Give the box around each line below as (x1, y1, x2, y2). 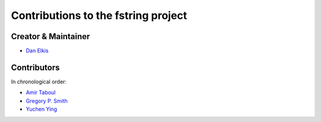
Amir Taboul (26, 89, 56, 96)
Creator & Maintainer (11, 31, 90, 41)
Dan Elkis (26, 47, 49, 54)
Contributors (11, 62, 60, 72)
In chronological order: (11, 78, 67, 85)
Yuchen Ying (26, 105, 58, 113)
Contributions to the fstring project (11, 9, 187, 22)
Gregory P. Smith (26, 97, 68, 104)
